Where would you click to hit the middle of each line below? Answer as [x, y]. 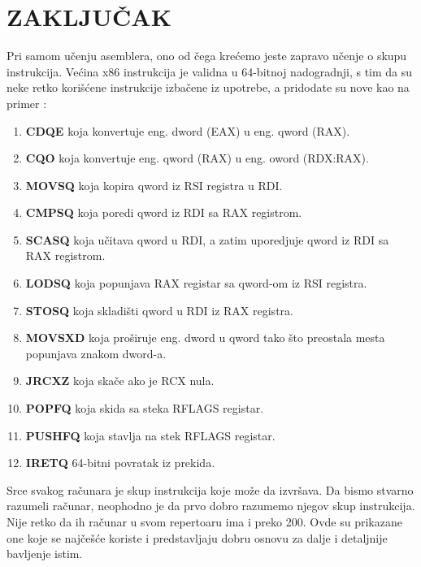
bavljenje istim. [45, 554]
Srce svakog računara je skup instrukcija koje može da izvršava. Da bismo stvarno [210, 489]
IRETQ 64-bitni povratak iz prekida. [120, 463]
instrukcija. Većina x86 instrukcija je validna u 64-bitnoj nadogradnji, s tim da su [210, 71]
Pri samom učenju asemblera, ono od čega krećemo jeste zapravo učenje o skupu [207, 56]
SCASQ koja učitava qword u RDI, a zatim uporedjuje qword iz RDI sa [207, 239]
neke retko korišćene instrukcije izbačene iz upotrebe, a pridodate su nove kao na [208, 87]
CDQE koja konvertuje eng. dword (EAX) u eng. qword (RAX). [188, 130]
